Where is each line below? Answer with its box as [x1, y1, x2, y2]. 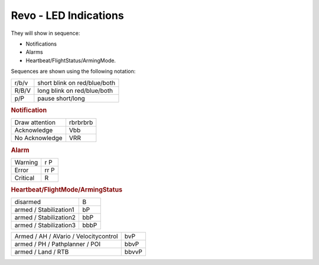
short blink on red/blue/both [37, 79, 115, 87]
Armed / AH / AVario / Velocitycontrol [14, 232, 118, 241]
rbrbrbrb [69, 118, 93, 127]
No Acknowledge [14, 134, 63, 142]
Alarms [25, 49, 44, 56]
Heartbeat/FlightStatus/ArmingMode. [25, 57, 116, 64]
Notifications [25, 40, 57, 47]
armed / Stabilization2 [14, 214, 76, 222]
